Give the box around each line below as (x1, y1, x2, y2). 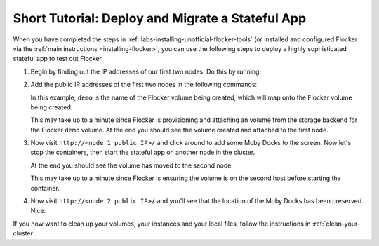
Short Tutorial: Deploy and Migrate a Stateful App (13, 11, 307, 26)
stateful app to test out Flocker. (13, 55, 103, 63)
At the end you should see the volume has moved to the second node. (30, 161, 233, 170)
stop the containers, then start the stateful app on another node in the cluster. (30, 148, 255, 157)
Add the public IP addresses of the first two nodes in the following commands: (30, 81, 258, 89)
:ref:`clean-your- (312, 219, 361, 228)
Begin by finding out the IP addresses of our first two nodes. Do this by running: (30, 67, 262, 76)
